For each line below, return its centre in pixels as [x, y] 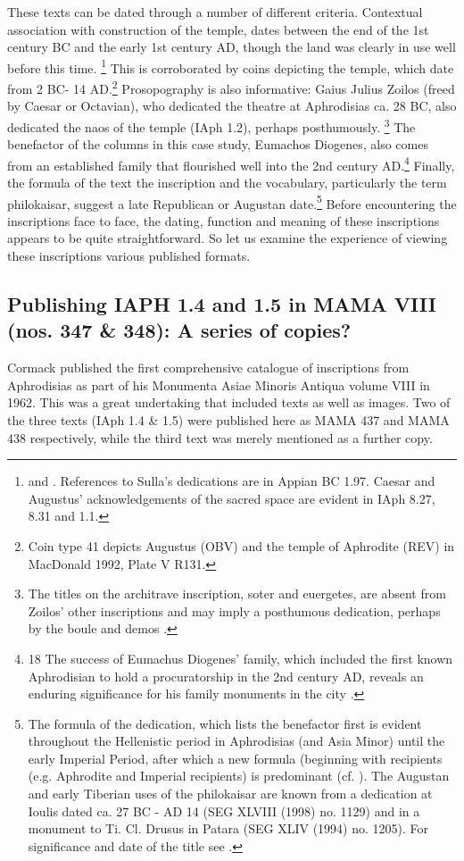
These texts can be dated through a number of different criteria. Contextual [215, 12]
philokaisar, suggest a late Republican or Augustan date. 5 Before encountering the [232, 202]
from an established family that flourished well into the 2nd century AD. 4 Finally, [231, 163]
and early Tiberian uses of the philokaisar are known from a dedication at [230, 794]
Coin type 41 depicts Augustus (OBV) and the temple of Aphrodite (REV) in [241, 545]
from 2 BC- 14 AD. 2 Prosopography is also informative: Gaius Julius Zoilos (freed [231, 87]
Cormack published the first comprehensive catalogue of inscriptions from [208, 368]
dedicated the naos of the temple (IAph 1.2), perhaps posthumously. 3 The [211, 125]
